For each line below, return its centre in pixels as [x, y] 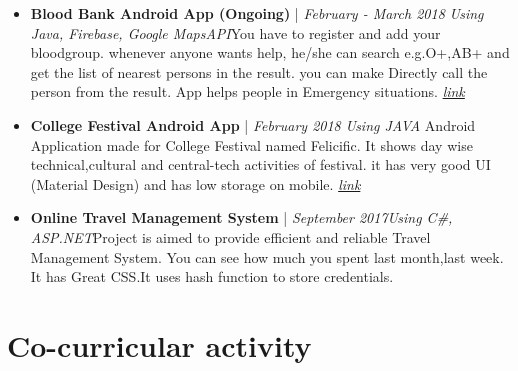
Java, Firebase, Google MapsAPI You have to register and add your [235, 32]
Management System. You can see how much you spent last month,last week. [267, 256]
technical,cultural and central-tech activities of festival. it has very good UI [260, 164]
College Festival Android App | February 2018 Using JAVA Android [253, 124]
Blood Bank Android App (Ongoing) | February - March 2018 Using [257, 13]
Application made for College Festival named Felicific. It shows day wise [251, 144]
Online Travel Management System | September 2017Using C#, [241, 217]
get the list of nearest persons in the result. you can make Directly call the [259, 71]
